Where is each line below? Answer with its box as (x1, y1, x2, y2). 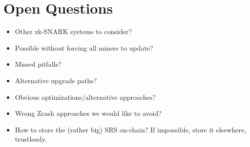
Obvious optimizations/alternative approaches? (15, 92, 156, 102)
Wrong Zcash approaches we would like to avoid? (15, 108, 162, 118)
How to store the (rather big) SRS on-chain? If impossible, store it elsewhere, (15, 124, 247, 134)
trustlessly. (15, 134, 47, 144)
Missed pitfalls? (15, 59, 62, 69)
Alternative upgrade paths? (15, 75, 97, 85)
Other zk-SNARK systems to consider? (15, 26, 132, 37)
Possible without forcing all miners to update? (15, 42, 153, 53)
